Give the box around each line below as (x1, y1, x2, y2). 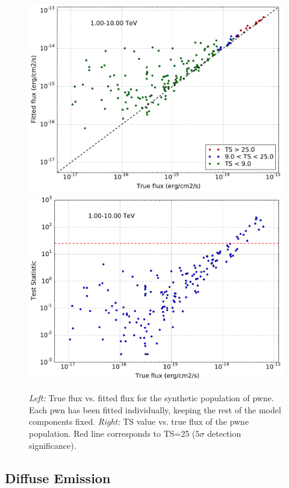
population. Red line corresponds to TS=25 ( (29, 427, 196, 439)
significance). (29, 439, 76, 451)
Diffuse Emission (5, 468, 111, 487)
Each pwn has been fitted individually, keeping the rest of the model (29, 403, 281, 416)
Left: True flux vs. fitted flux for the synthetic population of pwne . (29, 392, 274, 404)
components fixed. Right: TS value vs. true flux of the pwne (29, 415, 249, 428)
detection (207, 427, 241, 439)
